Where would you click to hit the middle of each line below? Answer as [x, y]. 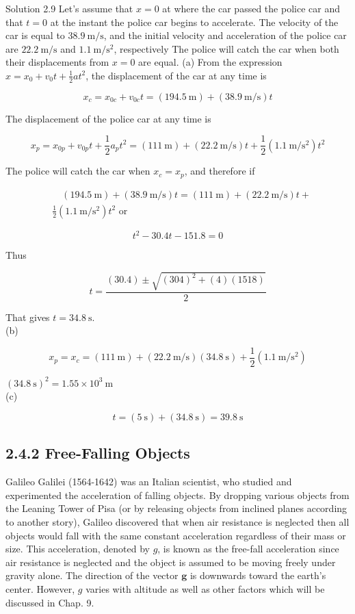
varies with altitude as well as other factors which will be [205, 589]
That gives [28, 317]
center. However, [40, 589]
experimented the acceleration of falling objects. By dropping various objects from [177, 495]
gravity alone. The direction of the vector [92, 575]
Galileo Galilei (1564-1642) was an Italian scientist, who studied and [149, 482]
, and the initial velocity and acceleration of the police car [225, 35]
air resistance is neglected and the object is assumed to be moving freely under [171, 562]
